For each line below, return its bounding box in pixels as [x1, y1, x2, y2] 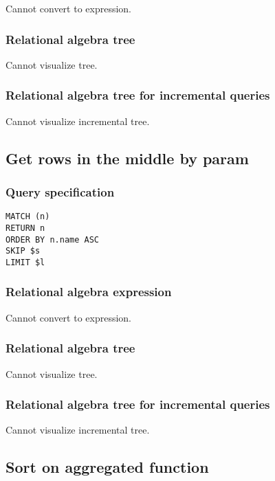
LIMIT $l [5, 257, 45, 267]
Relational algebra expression [5, 283, 172, 300]
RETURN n [5, 223, 45, 233]
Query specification [5, 183, 115, 200]
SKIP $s [5, 246, 41, 256]
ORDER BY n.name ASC [5, 234, 100, 245]
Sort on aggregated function [5, 456, 209, 478]
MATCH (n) [5, 212, 50, 222]
